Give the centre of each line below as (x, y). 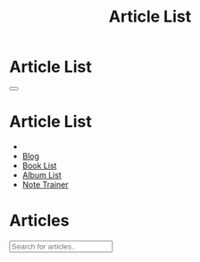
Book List (39, 165)
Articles (39, 221)
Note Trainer (45, 184)
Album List (42, 174)
